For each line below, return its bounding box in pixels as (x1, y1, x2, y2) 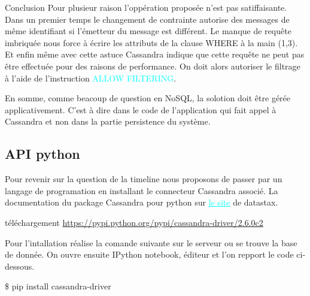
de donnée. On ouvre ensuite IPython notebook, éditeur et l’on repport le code (5, 248, 294, 261)
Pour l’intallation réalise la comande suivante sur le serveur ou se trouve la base (5, 236, 297, 249)
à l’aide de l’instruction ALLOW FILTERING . (5, 71, 177, 84)
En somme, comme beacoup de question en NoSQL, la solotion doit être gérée (5, 92, 291, 104)
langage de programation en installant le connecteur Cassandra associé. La (5, 184, 278, 197)
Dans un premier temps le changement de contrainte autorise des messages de (5, 13, 290, 25)
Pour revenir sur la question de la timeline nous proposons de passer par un (5, 173, 282, 185)
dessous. (5, 259, 35, 272)
